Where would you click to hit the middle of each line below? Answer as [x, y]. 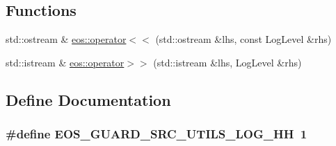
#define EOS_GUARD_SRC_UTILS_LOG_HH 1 [157, 134]
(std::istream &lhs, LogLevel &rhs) [227, 62]
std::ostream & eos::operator [66, 39]
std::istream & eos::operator [65, 62]
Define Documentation [88, 99]
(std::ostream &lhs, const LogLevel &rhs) [243, 39]
